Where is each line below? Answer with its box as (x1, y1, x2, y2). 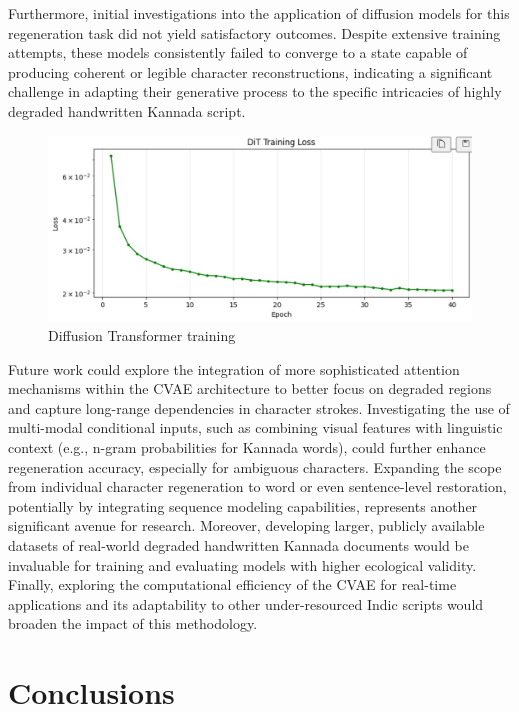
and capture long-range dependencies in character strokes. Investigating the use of (8, 397, 510, 418)
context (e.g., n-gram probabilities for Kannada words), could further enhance (8, 437, 486, 458)
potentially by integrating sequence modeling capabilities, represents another (8, 495, 478, 516)
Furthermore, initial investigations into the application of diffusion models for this (8, 3, 510, 23)
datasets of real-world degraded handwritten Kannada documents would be (8, 535, 469, 555)
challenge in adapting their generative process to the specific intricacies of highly (8, 81, 502, 102)
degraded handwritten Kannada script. (8, 100, 246, 121)
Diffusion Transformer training (48, 325, 236, 346)
